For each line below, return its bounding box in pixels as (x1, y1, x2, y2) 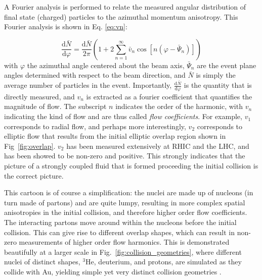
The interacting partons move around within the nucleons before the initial (4, 217, 237, 227)
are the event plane (197, 60, 256, 70)
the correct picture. (4, 170, 64, 181)
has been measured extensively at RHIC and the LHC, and (66, 140, 249, 151)
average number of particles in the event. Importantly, (4, 80, 172, 90)
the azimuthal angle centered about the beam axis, (27, 60, 185, 70)
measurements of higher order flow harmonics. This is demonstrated (19, 237, 230, 247)
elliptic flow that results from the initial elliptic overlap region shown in (4, 131, 226, 141)
